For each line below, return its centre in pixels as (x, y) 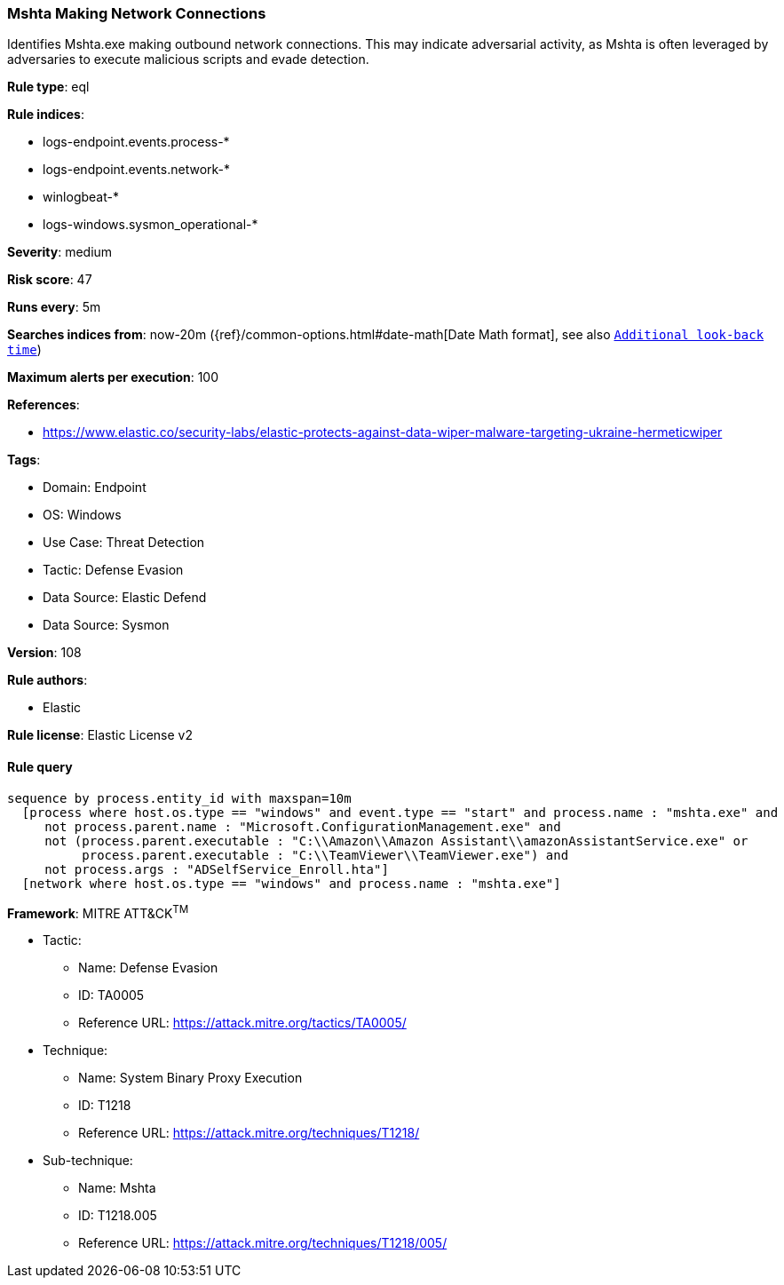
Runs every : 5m (54, 307)
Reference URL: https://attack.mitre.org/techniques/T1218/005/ (263, 1243)
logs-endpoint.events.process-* (136, 142)
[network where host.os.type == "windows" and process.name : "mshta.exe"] (291, 883)
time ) (24, 350)
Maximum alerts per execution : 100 (113, 377)
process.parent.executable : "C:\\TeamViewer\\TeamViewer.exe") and (325, 855)
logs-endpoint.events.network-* (137, 170)
